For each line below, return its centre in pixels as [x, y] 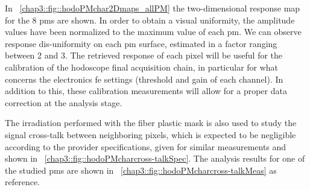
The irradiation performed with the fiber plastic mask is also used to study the [151, 123]
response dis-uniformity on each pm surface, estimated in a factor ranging [141, 43]
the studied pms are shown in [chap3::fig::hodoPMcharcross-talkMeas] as [141, 170]
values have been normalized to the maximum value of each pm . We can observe [153, 32]
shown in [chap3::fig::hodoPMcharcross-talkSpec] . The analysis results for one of [155, 158]
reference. [23, 182]
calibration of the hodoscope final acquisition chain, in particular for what [142, 67]
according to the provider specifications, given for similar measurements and [146, 146]
